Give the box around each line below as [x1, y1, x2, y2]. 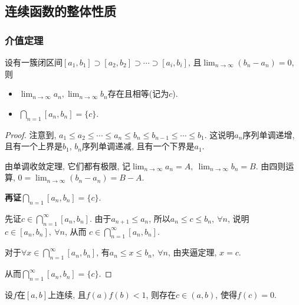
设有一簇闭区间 [5, 56, 63, 68]
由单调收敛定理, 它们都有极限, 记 [5, 159, 131, 172]
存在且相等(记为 [107, 87, 169, 100]
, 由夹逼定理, [167, 246, 217, 258]
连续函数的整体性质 [5, 2, 116, 20]
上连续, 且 [48, 288, 86, 300]
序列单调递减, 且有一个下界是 [81, 140, 195, 152]
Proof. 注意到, [5, 128, 57, 140]
